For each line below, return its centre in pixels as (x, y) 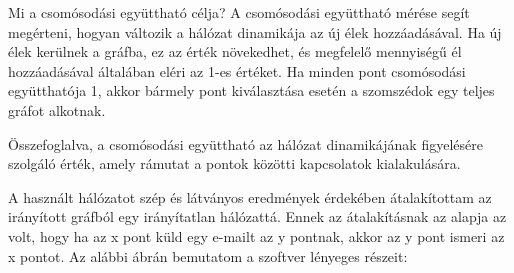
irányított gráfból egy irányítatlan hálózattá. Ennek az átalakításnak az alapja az (257, 216)
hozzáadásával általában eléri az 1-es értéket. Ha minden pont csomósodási (237, 70)
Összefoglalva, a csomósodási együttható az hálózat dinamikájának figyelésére (245, 143)
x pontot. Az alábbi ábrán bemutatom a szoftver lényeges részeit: (208, 255)
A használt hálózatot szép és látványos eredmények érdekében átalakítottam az (250, 196)
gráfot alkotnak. (57, 109)
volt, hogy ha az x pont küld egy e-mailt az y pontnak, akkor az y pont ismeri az (256, 235)
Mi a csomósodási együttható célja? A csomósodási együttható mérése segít (239, 12)
